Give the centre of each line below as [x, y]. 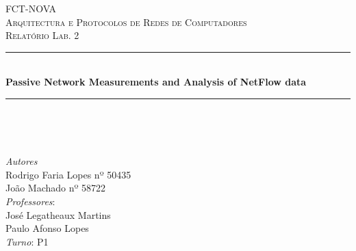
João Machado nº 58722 [56, 188]
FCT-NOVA [31, 8]
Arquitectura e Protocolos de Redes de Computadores [126, 22]
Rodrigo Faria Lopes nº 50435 [68, 174]
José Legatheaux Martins [58, 214]
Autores [22, 161]
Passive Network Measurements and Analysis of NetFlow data [156, 82]
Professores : [30, 201]
